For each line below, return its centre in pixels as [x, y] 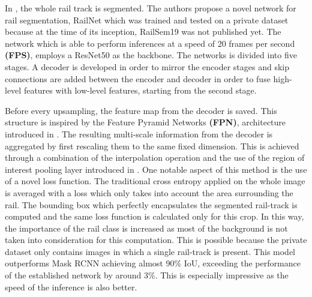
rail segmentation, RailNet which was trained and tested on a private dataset [147, 19]
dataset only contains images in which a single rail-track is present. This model [150, 251]
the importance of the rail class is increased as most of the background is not [146, 228]
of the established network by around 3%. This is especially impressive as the [147, 275]
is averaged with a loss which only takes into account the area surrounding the [149, 192]
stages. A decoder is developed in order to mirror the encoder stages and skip [147, 66]
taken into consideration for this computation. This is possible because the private [156, 240]
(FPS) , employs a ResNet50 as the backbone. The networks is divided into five [151, 55]
